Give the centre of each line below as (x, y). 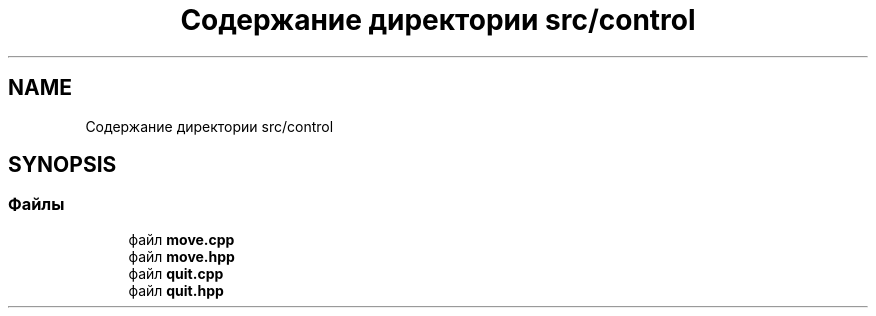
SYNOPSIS (62, 165)
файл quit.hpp (176, 290)
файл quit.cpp (176, 273)
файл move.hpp (181, 256)
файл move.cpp (181, 239)
